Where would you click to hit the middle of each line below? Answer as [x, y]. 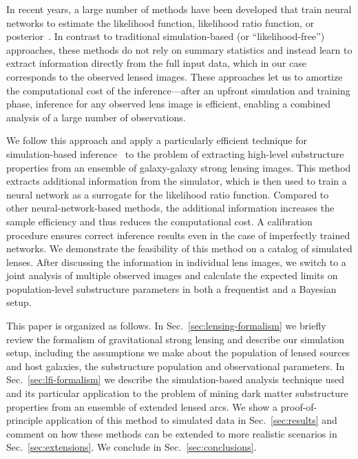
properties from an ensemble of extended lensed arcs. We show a [142, 406]
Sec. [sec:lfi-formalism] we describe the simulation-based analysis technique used [176, 379]
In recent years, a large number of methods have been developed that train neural [179, 9]
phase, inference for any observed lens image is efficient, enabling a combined [168, 104]
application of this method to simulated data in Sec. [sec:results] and [191, 420]
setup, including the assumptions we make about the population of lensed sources [178, 353]
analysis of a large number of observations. [96, 117]
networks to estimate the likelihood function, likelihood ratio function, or [160, 22]
